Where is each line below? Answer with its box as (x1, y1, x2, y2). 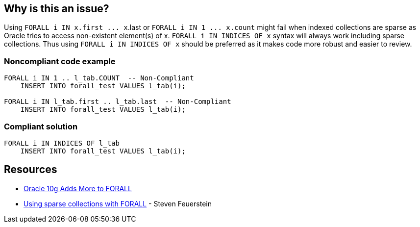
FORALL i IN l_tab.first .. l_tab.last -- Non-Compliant (4, 98, 231, 106)
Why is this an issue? (4, 2, 109, 15)
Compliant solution (4, 121, 78, 131)
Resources (4, 163, 57, 176)
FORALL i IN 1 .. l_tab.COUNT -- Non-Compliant (4, 74, 194, 82)
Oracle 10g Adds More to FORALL (24, 184, 132, 193)
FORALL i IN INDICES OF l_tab (4, 139, 120, 147)
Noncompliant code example (4, 56, 116, 66)
